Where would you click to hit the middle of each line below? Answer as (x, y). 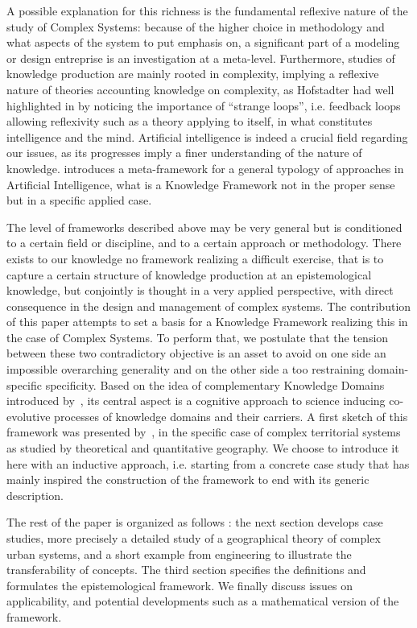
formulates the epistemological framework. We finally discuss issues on (180, 585)
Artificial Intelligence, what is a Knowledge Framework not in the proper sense (201, 184)
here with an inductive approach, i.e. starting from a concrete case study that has (208, 463)
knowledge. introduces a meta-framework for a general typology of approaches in (205, 168)
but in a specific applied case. (79, 200)
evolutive (29, 416)
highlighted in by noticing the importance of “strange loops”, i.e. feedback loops (204, 105)
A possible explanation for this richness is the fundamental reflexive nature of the (207, 10)
